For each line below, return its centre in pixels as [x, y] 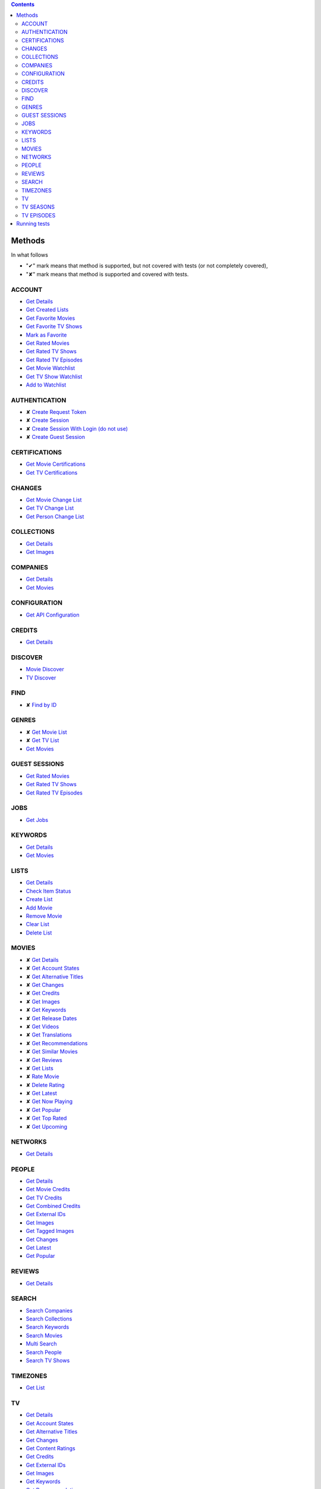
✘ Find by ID [41, 705]
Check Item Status [48, 891]
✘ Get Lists [40, 1068]
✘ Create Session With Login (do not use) [77, 428]
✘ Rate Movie [43, 1077]
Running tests [33, 224]
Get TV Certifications [52, 472]
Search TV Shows [48, 1360]
